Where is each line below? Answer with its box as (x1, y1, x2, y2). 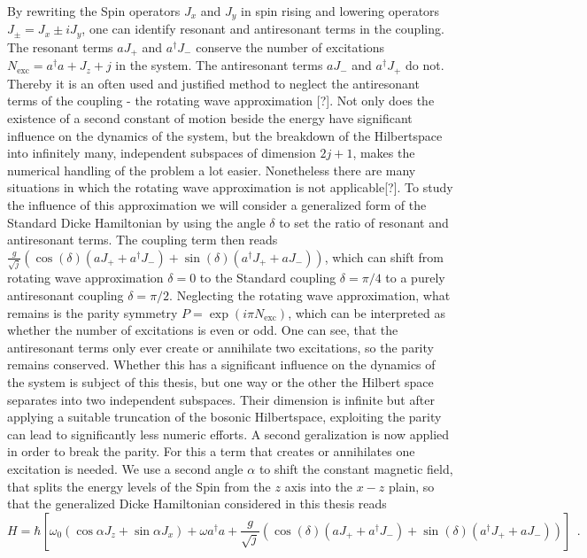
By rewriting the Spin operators (7, 2, 181, 19)
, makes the (352, 143, 415, 162)
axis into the (284, 477, 352, 495)
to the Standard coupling (199, 268, 336, 287)
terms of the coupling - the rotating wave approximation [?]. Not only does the (7, 91, 435, 110)
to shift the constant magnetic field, (259, 459, 453, 477)
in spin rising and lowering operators (241, 2, 440, 19)
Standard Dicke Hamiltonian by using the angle (7, 213, 266, 231)
